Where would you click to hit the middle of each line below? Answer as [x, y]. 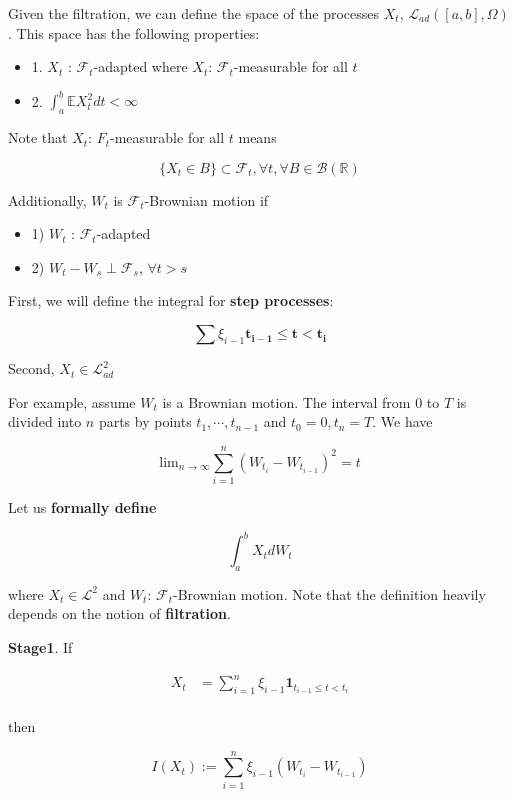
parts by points [145, 421]
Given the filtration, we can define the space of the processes [194, 13]
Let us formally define [82, 506]
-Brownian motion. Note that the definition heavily [329, 593]
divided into [45, 421]
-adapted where [140, 66]
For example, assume [72, 401]
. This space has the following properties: [134, 32]
